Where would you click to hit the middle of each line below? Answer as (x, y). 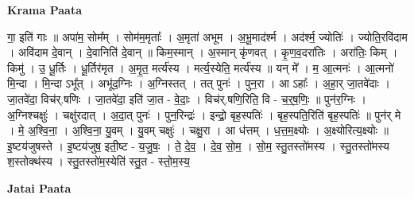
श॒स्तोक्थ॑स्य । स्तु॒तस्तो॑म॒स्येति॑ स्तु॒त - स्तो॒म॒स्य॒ (99, 161)
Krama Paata (44, 10)
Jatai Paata (39, 187)
